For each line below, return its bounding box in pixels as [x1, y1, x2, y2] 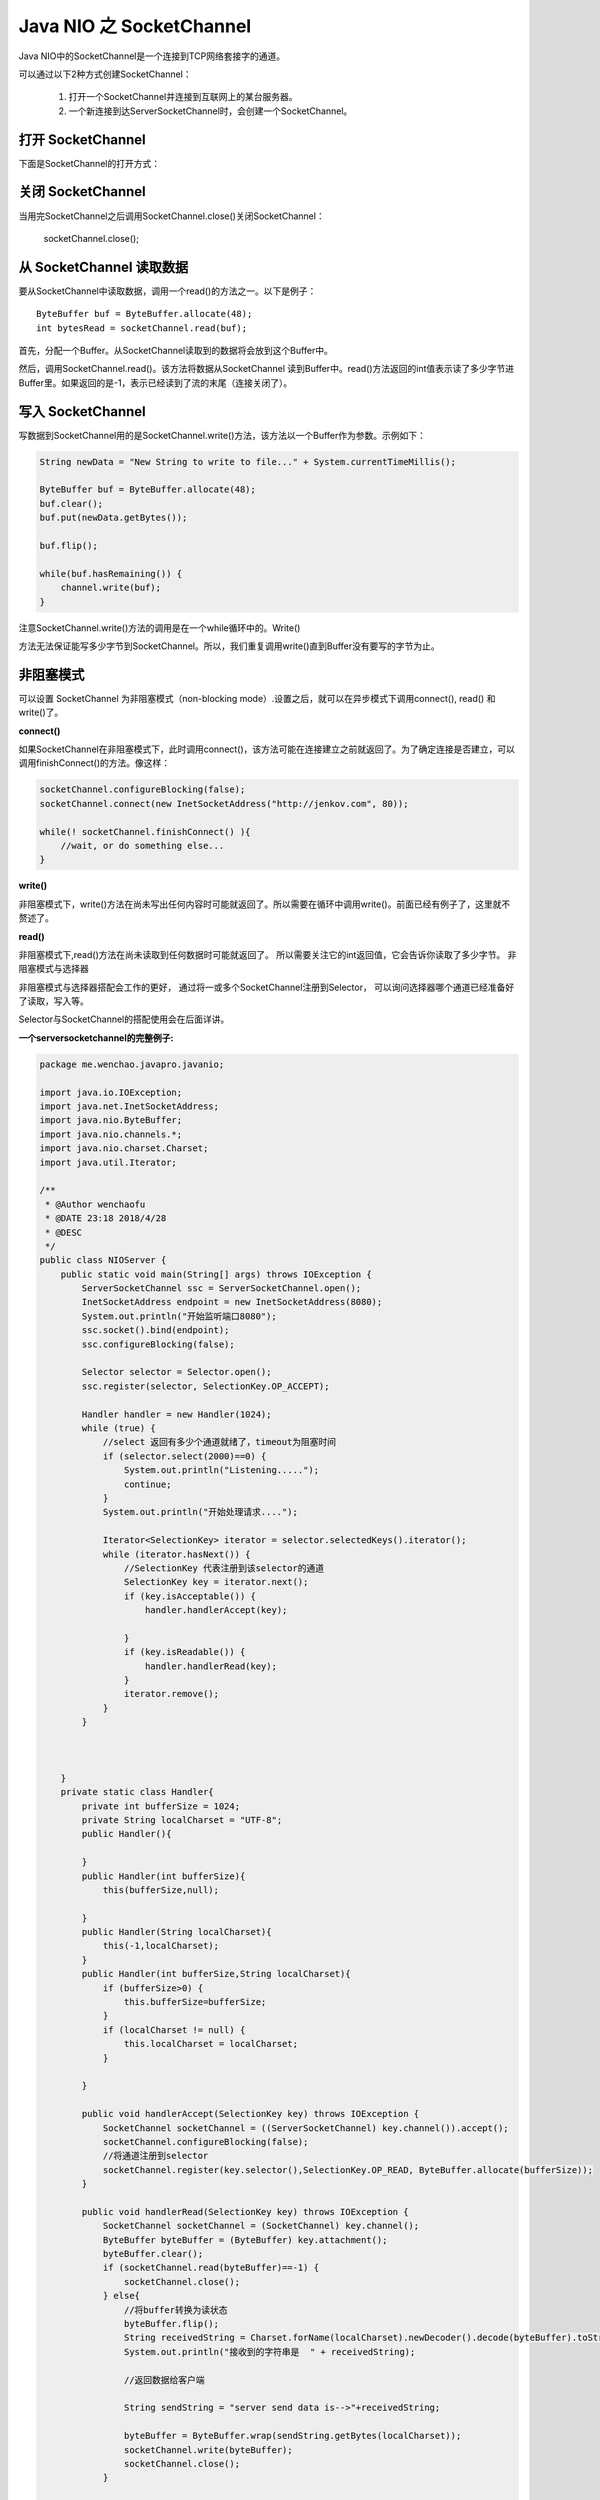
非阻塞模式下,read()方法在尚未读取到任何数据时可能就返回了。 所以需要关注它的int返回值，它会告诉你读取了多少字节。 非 [18, 948, 517, 960]
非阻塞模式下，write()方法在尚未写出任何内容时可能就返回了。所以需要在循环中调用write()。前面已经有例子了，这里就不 [18, 898, 511, 910]
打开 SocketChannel [18, 131, 147, 148]
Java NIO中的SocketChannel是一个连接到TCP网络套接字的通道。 [18, 50, 285, 62]
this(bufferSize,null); [102, 1884, 220, 1895]
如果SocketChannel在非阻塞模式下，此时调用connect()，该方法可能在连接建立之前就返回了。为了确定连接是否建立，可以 [18, 743, 515, 755]
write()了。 [18, 706, 64, 719]
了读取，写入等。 [18, 995, 89, 1007]
